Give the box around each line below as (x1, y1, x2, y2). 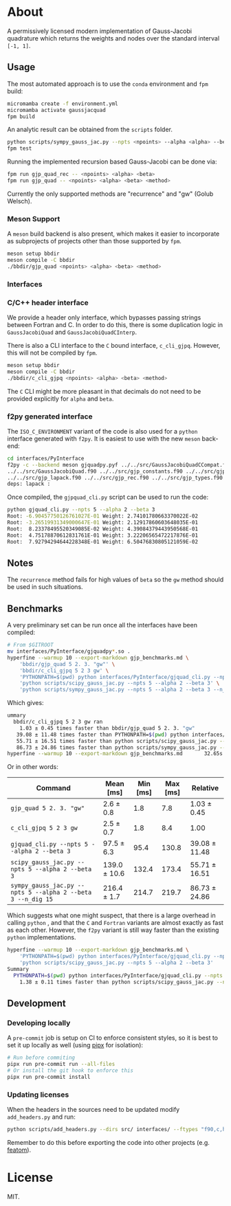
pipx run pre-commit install (7, 1073, 91, 1080)
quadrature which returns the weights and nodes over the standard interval (7, 34, 220, 42)
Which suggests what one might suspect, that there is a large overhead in (7, 911, 216, 919)
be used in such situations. (7, 583, 84, 591)
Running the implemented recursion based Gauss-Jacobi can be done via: (7, 157, 218, 166)
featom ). (7, 1146, 32, 1154)
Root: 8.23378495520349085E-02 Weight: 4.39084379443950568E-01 (7, 525, 198, 533)
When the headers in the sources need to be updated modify (7, 1106, 180, 1114)
